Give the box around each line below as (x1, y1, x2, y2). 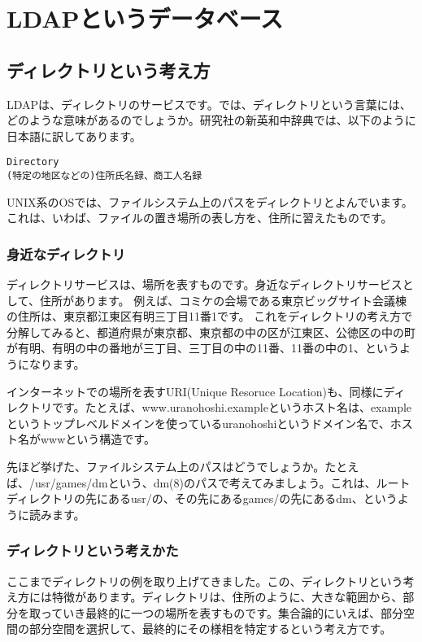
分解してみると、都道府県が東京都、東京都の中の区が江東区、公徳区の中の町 (7, 323, 416, 340)
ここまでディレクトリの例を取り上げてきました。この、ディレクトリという (7, 572, 403, 589)
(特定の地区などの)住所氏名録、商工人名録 (7, 170, 202, 182)
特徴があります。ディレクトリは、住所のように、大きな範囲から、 (51, 588, 403, 605)
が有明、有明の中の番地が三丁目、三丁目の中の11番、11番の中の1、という (7, 339, 399, 356)
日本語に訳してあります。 (7, 127, 141, 144)
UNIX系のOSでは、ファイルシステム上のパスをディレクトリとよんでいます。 (7, 193, 413, 210)
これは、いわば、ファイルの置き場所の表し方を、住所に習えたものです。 (7, 209, 393, 226)
